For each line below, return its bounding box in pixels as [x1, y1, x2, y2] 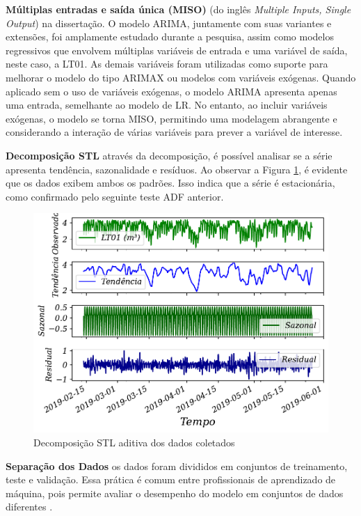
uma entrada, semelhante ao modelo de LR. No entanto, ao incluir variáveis [6, 97, 328, 112]
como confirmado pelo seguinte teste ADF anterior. [6, 189, 224, 203]
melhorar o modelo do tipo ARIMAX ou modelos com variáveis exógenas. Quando [6, 70, 356, 84]
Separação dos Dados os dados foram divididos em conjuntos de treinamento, [6, 458, 348, 473]
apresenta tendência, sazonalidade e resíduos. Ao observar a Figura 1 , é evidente [6, 162, 348, 176]
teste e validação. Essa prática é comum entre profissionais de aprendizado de [6, 472, 336, 487]
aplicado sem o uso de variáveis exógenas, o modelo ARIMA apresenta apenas [6, 84, 337, 98]
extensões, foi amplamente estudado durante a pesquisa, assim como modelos [6, 29, 334, 44]
